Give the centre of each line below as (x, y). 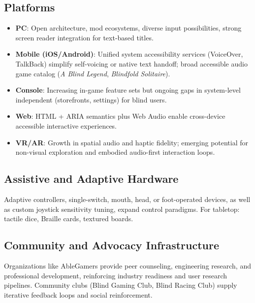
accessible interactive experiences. (66, 125)
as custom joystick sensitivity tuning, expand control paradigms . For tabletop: (122, 209)
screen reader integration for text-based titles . (84, 37)
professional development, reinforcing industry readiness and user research (116, 275)
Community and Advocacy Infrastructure (112, 245)
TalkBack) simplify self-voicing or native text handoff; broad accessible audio (131, 63)
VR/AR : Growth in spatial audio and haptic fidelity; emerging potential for (132, 142)
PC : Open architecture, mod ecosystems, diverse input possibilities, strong (128, 28)
